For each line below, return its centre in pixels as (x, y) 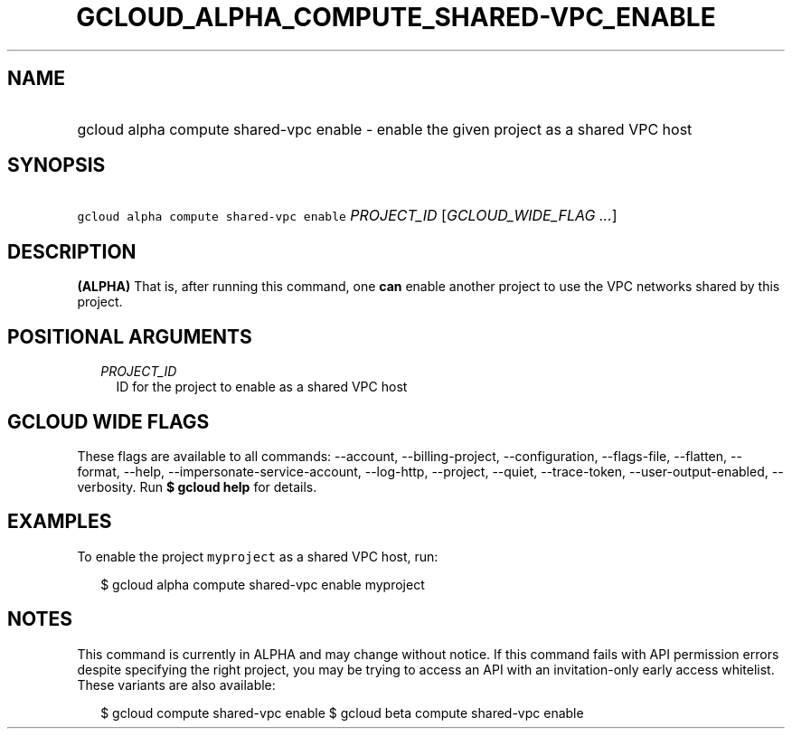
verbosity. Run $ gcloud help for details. (197, 486)
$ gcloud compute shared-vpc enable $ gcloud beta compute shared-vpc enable (342, 712)
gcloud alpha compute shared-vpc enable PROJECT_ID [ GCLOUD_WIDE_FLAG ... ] (347, 216)
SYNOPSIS (57, 165)
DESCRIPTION (72, 251)
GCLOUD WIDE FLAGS (108, 421)
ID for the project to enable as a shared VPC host (262, 387)
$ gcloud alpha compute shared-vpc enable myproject (263, 584)
